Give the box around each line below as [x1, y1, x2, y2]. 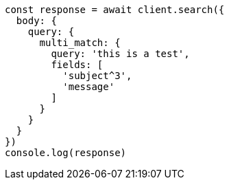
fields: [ [51, 59, 104, 70]
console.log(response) [5, 147, 127, 158]
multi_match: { [39, 37, 121, 48]
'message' [62, 81, 115, 92]
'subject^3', [62, 70, 132, 81]
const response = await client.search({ [5, 4, 225, 15]
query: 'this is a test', [51, 48, 190, 59]
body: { [16, 15, 57, 26]
